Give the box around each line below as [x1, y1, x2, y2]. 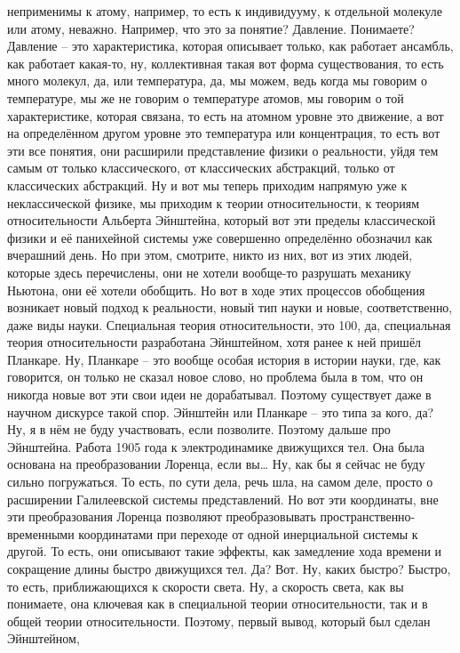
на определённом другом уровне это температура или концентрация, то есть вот [7, 124, 440, 142]
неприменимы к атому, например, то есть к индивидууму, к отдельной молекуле [7, 2, 442, 20]
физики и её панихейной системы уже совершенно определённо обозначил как [7, 228, 432, 246]
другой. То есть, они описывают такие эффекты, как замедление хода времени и [7, 542, 442, 560]
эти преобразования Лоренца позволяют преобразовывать [7, 507, 316, 526]
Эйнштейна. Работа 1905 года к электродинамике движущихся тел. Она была [7, 437, 424, 455]
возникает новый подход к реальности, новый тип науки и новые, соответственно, [7, 298, 453, 317]
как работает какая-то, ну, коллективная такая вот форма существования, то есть [7, 53, 444, 72]
